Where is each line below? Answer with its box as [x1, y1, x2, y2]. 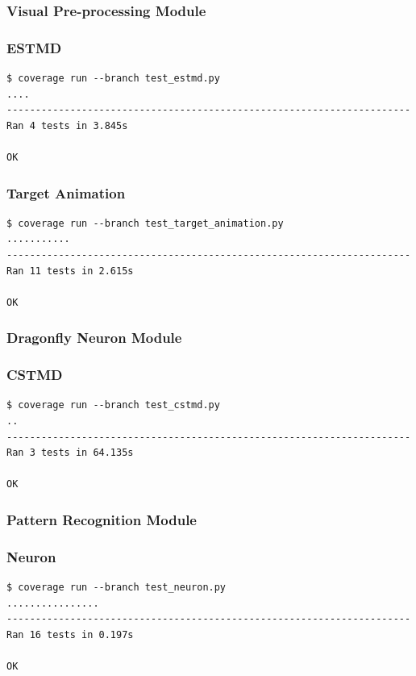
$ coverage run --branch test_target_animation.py [6, 217, 284, 229]
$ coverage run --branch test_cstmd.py [6, 399, 220, 411]
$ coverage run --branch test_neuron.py [6, 582, 227, 594]
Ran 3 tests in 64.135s [6, 447, 134, 459]
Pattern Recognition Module [6, 509, 197, 529]
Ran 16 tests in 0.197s [6, 628, 134, 641]
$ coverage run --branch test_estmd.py [6, 73, 220, 85]
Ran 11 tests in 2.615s [6, 265, 134, 277]
